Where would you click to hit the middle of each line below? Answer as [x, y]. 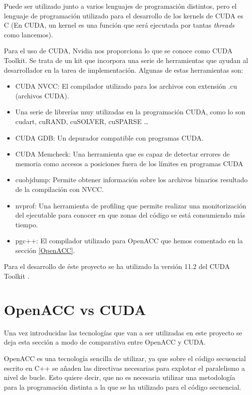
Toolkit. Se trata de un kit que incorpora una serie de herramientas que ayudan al [126, 60]
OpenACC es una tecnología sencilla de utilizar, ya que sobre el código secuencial [125, 358]
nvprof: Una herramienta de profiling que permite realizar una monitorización [131, 205]
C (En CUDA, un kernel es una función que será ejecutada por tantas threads [119, 25]
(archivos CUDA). [42, 95]
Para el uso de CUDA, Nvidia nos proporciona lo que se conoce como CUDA [118, 51]
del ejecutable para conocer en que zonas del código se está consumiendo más [130, 215]
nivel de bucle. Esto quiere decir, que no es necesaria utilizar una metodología [120, 377]
